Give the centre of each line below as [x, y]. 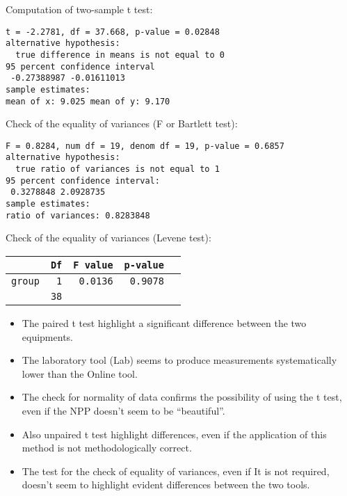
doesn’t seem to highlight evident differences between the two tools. [166, 485]
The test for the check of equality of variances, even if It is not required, [176, 471]
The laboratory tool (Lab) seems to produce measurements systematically [179, 360]
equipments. [47, 336]
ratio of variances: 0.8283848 [78, 215]
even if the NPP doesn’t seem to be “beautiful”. [123, 410]
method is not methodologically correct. [107, 448]
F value [93, 265]
